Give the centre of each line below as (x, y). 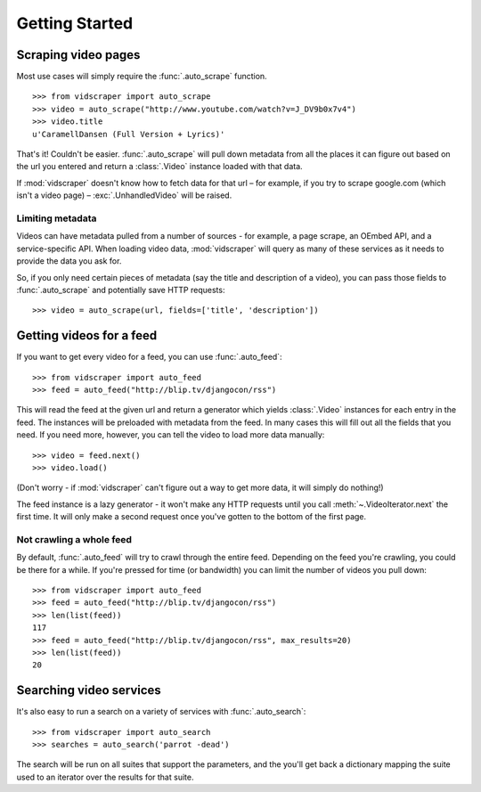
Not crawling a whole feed (74, 539)
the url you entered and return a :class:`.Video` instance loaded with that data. (159, 167)
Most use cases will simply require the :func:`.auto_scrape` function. (142, 77)
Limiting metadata (57, 218)
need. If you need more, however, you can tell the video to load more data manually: (171, 435)
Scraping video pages (78, 55)
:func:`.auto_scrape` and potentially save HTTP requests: (121, 290)
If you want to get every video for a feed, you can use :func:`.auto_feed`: (149, 357)
